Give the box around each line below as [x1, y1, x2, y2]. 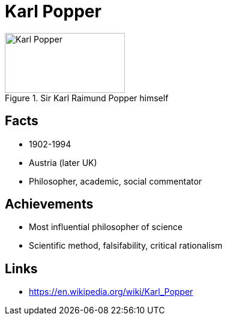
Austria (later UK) [29, 157, 97, 168]
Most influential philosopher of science [29, 222, 183, 233]
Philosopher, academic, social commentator [29, 176, 202, 186]
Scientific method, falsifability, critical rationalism [29, 240, 223, 251]
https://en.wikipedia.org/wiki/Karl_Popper [29, 286, 193, 297]
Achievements [5, 197, 94, 212]
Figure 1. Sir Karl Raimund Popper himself [5, 92, 169, 103]
